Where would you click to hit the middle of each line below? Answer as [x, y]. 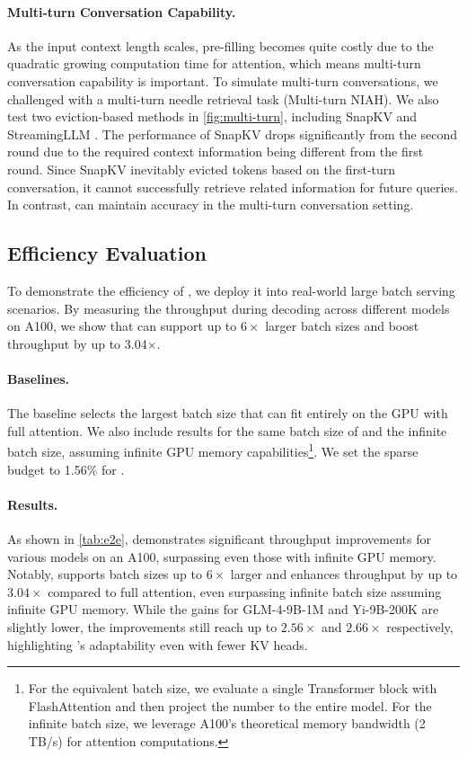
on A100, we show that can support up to [122, 326]
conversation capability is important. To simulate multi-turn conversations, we [223, 80]
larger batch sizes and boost [342, 326]
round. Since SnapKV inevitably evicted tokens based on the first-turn [202, 169]
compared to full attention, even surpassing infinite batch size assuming [245, 591]
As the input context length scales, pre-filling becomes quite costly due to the [220, 45]
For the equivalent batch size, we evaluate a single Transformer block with [233, 688]
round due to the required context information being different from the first [216, 151]
